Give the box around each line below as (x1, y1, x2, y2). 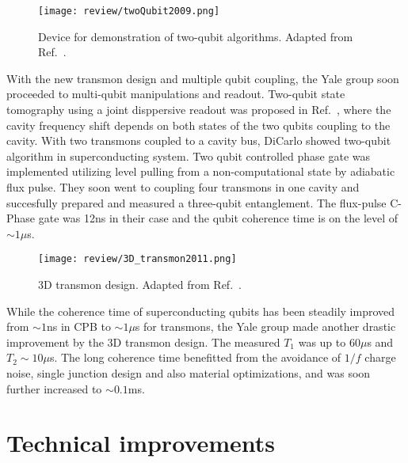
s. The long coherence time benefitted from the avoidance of (49, 349, 341, 366)
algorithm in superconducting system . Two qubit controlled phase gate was (6, 147, 371, 164)
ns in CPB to (46, 318, 111, 335)
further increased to (6, 380, 102, 397)
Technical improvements (6, 427, 275, 459)
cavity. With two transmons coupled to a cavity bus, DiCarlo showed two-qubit (6, 132, 391, 149)
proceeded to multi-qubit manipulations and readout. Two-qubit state (6, 85, 345, 102)
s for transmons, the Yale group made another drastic (135, 318, 396, 335)
